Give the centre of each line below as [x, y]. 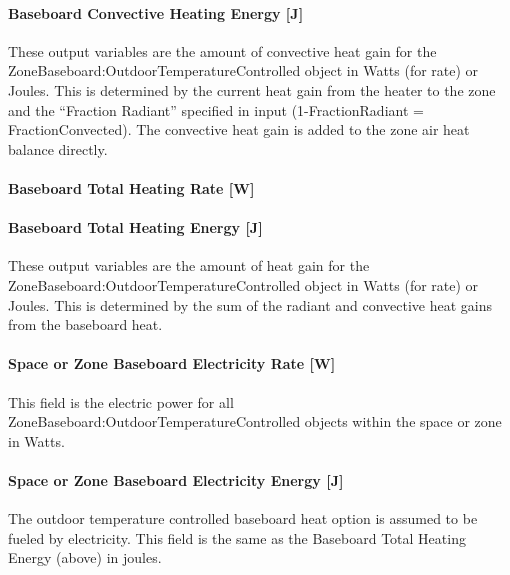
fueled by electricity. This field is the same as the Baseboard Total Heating [237, 537]
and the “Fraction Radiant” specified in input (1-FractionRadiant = [216, 109]
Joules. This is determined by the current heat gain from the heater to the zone [252, 89]
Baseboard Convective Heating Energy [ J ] [156, 12]
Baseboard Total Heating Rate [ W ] [131, 187]
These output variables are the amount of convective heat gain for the [222, 50]
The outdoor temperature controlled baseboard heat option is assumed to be [243, 518]
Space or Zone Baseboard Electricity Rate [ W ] [172, 363]
